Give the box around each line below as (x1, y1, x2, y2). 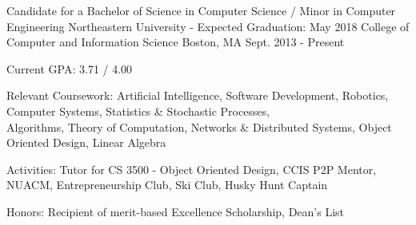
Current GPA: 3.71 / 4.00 (6, 60, 133, 77)
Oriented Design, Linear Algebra (6, 134, 166, 151)
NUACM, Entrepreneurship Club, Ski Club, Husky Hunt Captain (6, 176, 328, 193)
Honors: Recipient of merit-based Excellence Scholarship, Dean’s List (6, 203, 345, 219)
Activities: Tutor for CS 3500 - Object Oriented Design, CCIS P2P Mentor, (6, 160, 377, 177)
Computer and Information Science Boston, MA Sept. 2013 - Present (6, 34, 345, 50)
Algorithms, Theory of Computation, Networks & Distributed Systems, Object (6, 118, 392, 135)
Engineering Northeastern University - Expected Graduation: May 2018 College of (6, 18, 410, 34)
